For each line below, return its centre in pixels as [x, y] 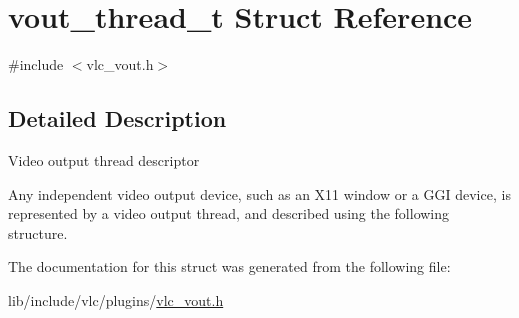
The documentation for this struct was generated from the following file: [229, 266]
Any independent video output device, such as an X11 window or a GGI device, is [259, 193]
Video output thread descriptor [104, 159]
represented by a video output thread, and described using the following [229, 213]
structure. [38, 232]
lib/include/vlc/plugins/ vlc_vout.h [116, 299]
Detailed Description [117, 118]
